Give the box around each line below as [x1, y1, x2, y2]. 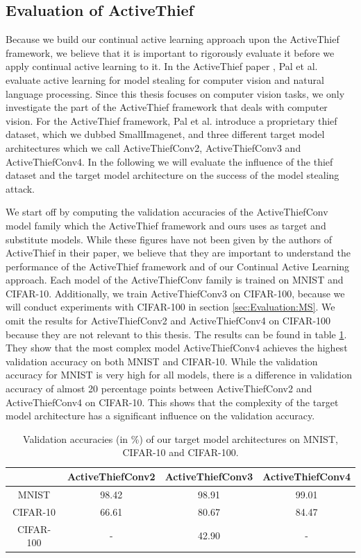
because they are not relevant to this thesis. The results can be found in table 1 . [6, 326, 347, 341]
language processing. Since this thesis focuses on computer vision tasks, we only [6, 86, 345, 101]
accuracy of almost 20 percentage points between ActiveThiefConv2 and [6, 381, 312, 396]
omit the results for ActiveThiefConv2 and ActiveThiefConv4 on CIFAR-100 [6, 313, 331, 328]
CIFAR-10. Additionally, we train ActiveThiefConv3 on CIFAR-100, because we [6, 286, 345, 300]
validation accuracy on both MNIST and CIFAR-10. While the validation [6, 354, 318, 368]
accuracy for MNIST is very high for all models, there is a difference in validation [6, 367, 353, 382]
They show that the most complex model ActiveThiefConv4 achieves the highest [6, 340, 348, 355]
